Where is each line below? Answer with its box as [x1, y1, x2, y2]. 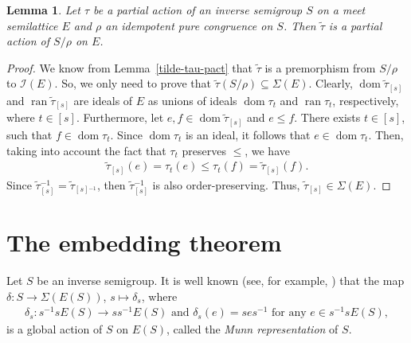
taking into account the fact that [6, 142, 166, 158]
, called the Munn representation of [166, 321, 339, 337]
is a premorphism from [264, 59, 376, 76]
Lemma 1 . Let [6, 2, 80, 18]
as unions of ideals [147, 92, 237, 108]
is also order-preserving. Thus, [152, 176, 300, 193]
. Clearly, [308, 75, 353, 92]
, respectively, [332, 92, 399, 108]
